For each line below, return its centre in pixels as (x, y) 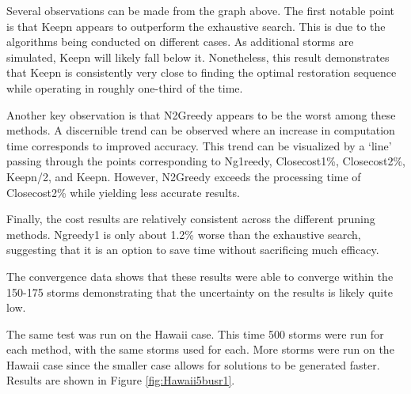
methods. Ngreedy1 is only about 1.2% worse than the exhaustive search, (184, 234)
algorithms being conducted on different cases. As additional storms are (180, 42)
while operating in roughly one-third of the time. (125, 87)
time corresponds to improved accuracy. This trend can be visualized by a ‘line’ (199, 145)
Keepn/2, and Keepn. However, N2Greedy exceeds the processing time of (184, 176)
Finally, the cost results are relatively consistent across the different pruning (191, 219)
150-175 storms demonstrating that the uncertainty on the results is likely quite (200, 292)
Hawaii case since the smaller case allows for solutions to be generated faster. (193, 364)
